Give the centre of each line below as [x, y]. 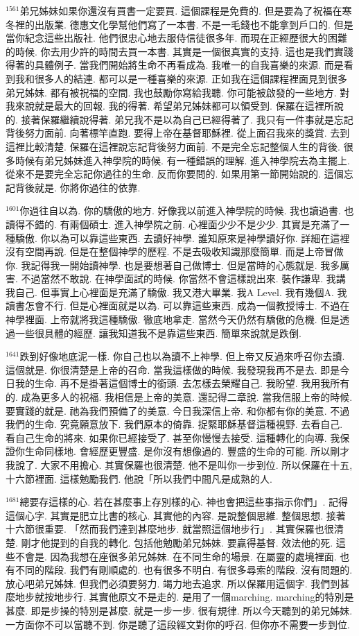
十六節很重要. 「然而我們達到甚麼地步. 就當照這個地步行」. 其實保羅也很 [170, 529]
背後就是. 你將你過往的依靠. [78, 187]
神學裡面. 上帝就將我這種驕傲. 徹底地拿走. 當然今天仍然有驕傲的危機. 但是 [173, 319]
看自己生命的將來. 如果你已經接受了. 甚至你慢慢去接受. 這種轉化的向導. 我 [173, 437]
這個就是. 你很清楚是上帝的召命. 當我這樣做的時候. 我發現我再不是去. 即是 [173, 369]
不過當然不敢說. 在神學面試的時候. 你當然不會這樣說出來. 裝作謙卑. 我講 [183, 278]
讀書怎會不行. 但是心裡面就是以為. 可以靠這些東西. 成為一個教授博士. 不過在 [178, 306]
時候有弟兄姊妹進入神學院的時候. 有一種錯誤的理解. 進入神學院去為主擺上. [182, 160]
